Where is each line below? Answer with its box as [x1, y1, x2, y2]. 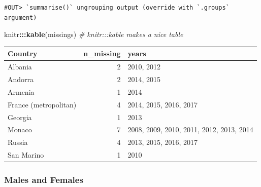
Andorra [8, 73, 34, 84]
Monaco [8, 124, 32, 135]
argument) [4, 14, 37, 21]
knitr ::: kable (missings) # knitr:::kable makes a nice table [4, 29, 183, 40]
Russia [8, 137, 28, 147]
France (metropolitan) [8, 99, 77, 109]
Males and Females [4, 173, 83, 186]
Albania [8, 61, 32, 72]
